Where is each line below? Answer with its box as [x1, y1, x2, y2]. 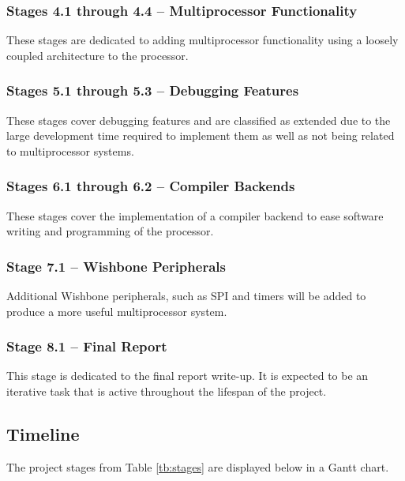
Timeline [6, 422, 80, 446]
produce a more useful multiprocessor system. [6, 303, 227, 319]
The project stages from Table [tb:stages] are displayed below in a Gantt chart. [6, 458, 389, 475]
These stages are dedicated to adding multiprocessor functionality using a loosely [6, 32, 399, 48]
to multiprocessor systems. [6, 142, 134, 159]
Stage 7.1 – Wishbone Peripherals [6, 256, 226, 276]
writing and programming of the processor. [6, 223, 214, 239]
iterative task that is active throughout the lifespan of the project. [6, 383, 327, 400]
